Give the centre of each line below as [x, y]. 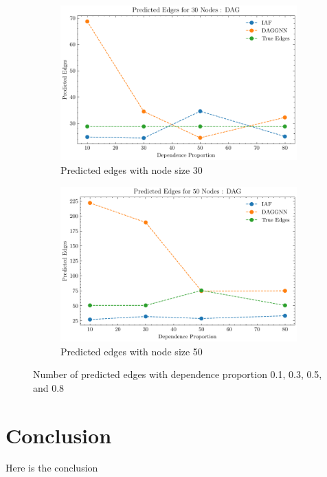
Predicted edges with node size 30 [132, 169]
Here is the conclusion [52, 468]
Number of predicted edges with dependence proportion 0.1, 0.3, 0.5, [178, 374]
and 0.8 [49, 387]
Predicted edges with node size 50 [132, 351]
